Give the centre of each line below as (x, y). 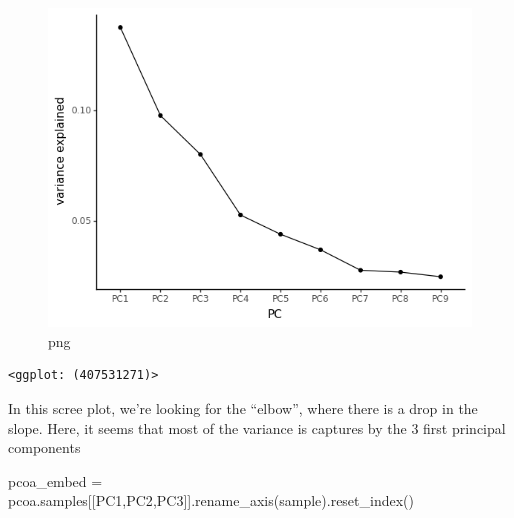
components (44, 447)
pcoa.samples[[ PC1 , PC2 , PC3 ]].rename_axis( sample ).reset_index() (211, 500)
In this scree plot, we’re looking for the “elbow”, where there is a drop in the (243, 408)
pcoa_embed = (55, 480)
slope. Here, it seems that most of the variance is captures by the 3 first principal (257, 427)
